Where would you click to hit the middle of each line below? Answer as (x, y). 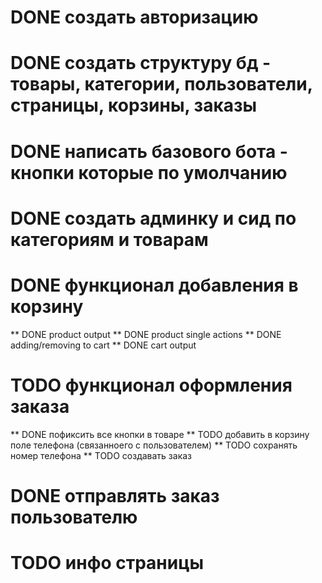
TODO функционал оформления (151, 385)
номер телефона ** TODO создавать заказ (101, 455)
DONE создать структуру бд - (141, 63)
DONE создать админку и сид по (153, 218)
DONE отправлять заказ (115, 495)
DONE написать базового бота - (149, 151)
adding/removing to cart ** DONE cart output (103, 345)
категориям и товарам (109, 239)
